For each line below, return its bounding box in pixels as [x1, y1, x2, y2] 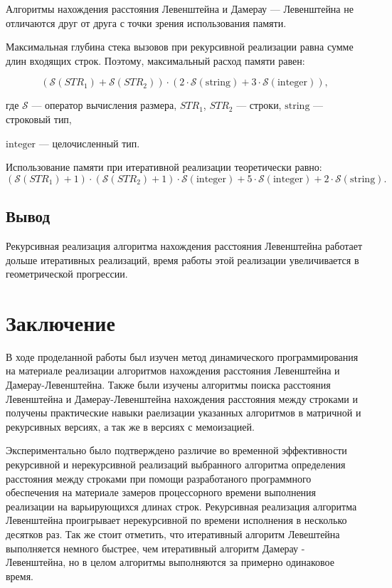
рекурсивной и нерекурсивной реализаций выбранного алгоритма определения [6, 457, 346, 472]
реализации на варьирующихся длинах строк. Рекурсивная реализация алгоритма [6, 498, 357, 513]
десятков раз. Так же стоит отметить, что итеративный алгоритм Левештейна [6, 526, 340, 541]
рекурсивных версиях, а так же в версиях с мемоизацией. [6, 419, 255, 434]
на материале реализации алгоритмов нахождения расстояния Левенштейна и [6, 363, 340, 378]
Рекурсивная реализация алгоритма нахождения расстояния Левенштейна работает [6, 238, 363, 253]
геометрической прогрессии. [6, 266, 128, 281]
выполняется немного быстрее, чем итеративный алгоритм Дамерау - [6, 540, 305, 555]
